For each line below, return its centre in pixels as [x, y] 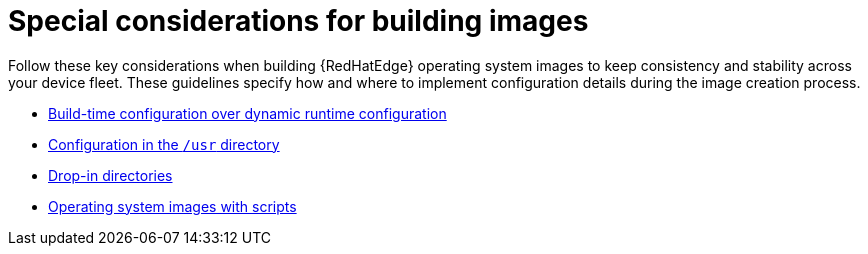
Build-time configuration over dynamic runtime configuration [247, 113]
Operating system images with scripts [172, 206]
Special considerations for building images [298, 21]
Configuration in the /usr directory [164, 144]
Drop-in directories [110, 175]
